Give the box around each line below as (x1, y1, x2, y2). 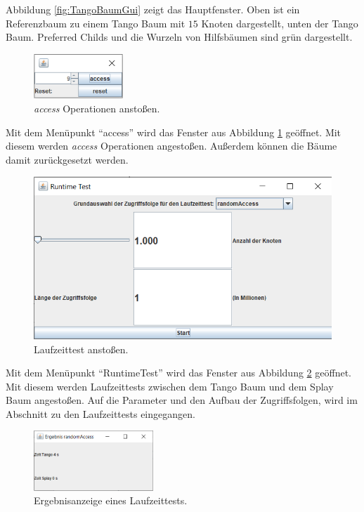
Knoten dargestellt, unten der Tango (201, 15, 358, 30)
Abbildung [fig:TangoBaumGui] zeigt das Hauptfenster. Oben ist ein (6, 2, 300, 16)
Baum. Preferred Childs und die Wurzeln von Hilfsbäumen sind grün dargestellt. (6, 29, 353, 44)
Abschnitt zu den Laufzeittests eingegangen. (6, 406, 195, 421)
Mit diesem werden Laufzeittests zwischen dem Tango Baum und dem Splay (6, 379, 334, 393)
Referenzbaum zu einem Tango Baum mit (6, 15, 186, 30)
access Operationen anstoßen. (34, 100, 160, 115)
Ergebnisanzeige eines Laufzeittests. (34, 493, 188, 508)
